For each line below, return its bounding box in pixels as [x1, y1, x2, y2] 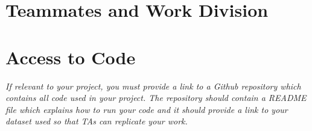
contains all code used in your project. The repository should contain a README [5, 91, 307, 104]
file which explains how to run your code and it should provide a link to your [5, 103, 288, 115]
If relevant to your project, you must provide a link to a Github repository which [5, 79, 301, 92]
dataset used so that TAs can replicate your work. [5, 115, 188, 127]
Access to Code [5, 44, 136, 69]
